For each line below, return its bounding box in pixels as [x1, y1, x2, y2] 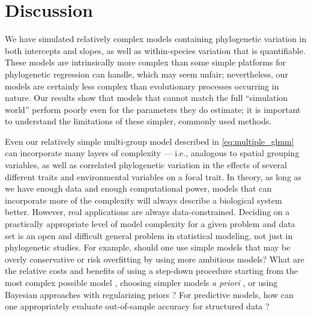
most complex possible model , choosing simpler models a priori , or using [5, 276, 278, 288]
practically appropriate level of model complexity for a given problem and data [5, 217, 295, 230]
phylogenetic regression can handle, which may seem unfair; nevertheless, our [5, 67, 288, 80]
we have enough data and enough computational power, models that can [5, 182, 272, 195]
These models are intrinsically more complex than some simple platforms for [5, 56, 286, 68]
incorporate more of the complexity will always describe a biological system [5, 193, 282, 206]
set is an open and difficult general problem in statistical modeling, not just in [5, 229, 293, 242]
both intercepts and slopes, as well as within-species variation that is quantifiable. [5, 44, 306, 56]
